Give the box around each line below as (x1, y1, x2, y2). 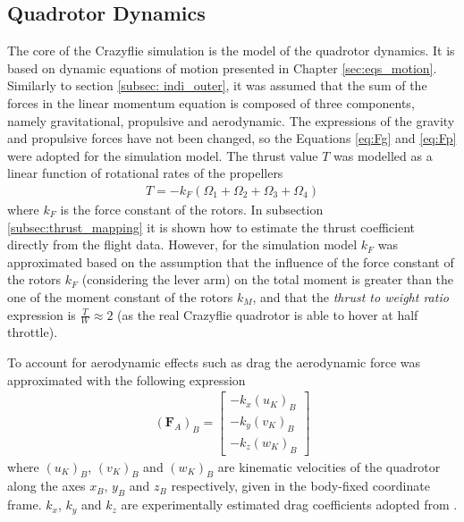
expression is (7, 305, 76, 324)
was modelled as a (333, 146, 433, 164)
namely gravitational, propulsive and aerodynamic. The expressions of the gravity (7, 111, 455, 130)
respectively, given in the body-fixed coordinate (171, 476, 430, 495)
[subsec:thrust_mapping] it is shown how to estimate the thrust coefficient (7, 217, 415, 236)
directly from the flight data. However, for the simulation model (7, 235, 358, 254)
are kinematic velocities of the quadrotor (217, 457, 441, 476)
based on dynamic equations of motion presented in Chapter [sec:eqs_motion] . (7, 58, 437, 77)
